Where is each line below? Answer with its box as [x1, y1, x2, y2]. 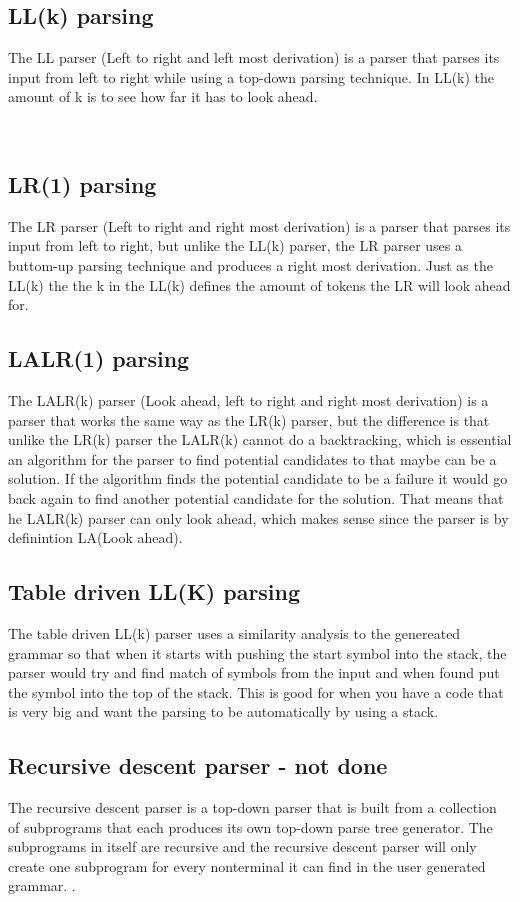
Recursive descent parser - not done [8, 750, 388, 781]
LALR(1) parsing [8, 343, 190, 374]
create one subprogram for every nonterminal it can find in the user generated [8, 855, 486, 876]
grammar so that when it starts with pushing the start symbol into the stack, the [8, 642, 507, 663]
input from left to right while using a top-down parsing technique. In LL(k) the [8, 66, 495, 87]
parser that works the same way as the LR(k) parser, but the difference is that [8, 409, 490, 430]
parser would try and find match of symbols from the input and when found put [8, 662, 500, 683]
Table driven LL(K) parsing [8, 576, 301, 607]
